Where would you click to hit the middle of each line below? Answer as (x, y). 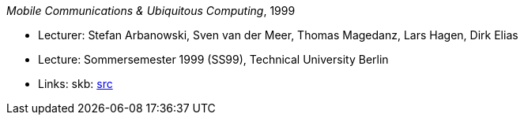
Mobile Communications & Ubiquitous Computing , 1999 (151, 11)
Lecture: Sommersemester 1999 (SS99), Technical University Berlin (213, 59)
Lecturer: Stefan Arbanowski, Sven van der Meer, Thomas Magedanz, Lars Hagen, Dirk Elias (278, 35)
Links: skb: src (75, 84)
